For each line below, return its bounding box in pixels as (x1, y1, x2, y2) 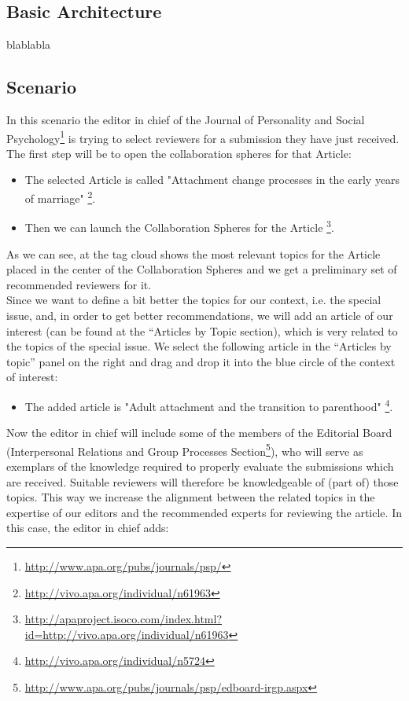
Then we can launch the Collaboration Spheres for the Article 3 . (24, 217, 334, 235)
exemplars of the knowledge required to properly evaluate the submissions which (6, 457, 394, 474)
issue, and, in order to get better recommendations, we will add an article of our (6, 306, 393, 323)
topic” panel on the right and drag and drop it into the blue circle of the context (6, 353, 396, 369)
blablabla (6, 36, 51, 53)
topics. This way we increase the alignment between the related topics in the (6, 489, 375, 505)
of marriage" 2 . (24, 188, 96, 206)
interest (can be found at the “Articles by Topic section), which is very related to (6, 322, 398, 339)
